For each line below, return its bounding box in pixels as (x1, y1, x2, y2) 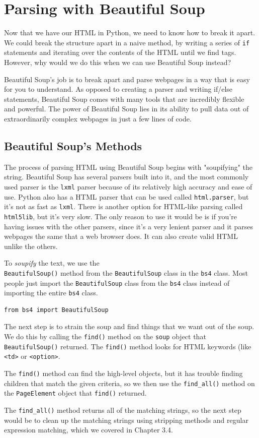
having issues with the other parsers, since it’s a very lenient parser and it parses (4, 221, 253, 231)
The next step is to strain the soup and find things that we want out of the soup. (4, 321, 254, 332)
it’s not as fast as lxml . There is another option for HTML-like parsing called (4, 201, 243, 212)
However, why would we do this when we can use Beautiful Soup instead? (4, 56, 231, 67)
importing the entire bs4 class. (4, 287, 98, 298)
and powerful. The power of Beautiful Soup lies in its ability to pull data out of (4, 103, 249, 114)
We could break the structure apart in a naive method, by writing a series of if (4, 37, 250, 47)
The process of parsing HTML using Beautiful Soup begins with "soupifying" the (4, 161, 253, 172)
